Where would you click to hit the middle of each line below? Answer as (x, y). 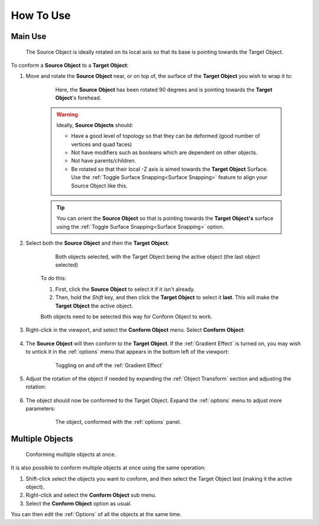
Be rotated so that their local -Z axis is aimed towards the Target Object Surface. (170, 169)
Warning (67, 114)
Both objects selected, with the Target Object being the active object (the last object (157, 257)
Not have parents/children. (104, 161)
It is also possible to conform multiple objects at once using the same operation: (108, 468)
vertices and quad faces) (102, 144)
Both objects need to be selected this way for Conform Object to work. (126, 316)
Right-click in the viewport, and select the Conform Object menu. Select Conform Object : (135, 330)
